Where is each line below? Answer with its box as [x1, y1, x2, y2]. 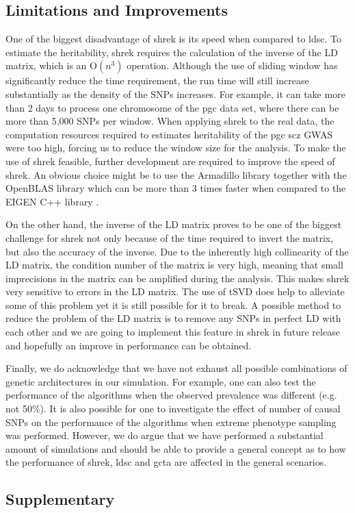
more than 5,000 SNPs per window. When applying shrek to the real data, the [5, 114, 334, 128]
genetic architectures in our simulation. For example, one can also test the [5, 374, 316, 388]
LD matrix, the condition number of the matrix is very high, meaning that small [5, 258, 343, 272]
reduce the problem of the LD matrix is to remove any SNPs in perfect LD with [5, 311, 341, 325]
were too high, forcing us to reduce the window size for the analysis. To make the [5, 140, 346, 155]
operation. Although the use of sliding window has [127, 58, 338, 73]
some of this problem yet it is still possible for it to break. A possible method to [5, 297, 341, 312]
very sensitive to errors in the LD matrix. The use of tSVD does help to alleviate [5, 284, 345, 299]
